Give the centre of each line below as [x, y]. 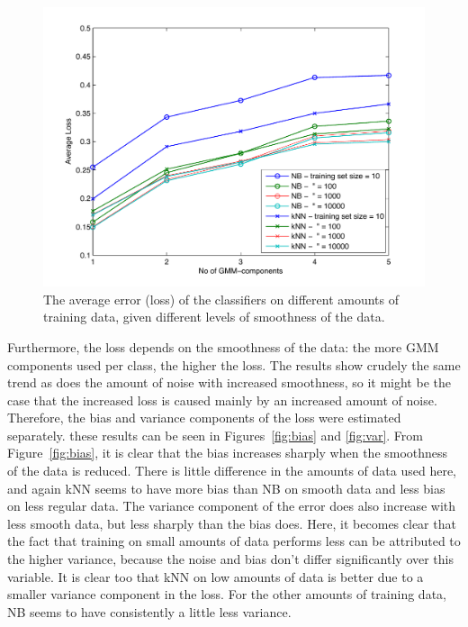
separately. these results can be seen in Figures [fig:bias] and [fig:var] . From [215, 435]
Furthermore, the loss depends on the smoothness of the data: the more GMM [223, 346]
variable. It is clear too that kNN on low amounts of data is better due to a [216, 576]
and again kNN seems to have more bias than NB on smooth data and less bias [226, 488]
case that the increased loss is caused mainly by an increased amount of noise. [222, 400]
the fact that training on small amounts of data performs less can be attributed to [234, 541]
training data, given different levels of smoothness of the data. [214, 317]
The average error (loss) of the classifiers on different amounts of [221, 299]
